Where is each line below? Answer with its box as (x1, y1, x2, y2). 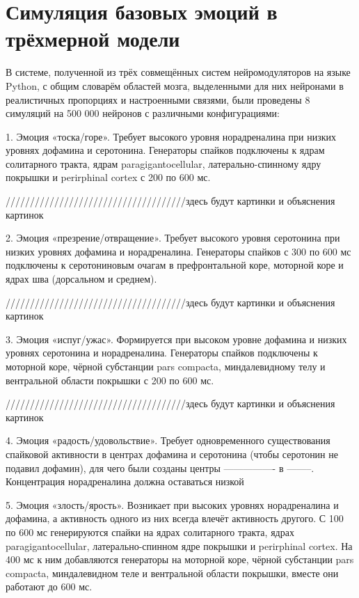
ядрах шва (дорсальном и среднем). (6, 272, 157, 286)
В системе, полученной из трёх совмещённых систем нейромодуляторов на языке (6, 65, 351, 79)
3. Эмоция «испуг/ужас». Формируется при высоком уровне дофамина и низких (6, 331, 347, 346)
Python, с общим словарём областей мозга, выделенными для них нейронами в (6, 78, 344, 93)
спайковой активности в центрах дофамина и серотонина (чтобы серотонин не (6, 446, 338, 461)
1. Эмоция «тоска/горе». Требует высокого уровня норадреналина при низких (6, 129, 336, 143)
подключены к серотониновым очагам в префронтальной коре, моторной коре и (6, 258, 344, 272)
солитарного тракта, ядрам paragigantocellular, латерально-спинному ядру (6, 156, 321, 171)
